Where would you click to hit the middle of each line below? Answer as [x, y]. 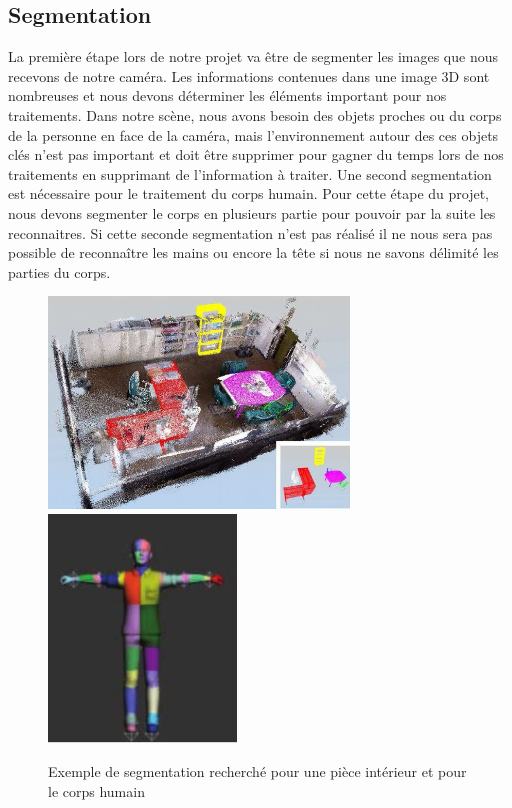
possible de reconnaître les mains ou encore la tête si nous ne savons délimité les [253, 252]
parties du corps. [59, 271]
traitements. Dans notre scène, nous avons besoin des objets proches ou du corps [255, 114]
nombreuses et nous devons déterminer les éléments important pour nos [227, 95]
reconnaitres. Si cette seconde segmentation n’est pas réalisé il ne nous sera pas [250, 232]
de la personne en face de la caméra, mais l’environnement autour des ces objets [253, 134]
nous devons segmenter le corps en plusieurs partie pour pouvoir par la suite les [252, 212]
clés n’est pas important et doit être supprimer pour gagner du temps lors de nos [256, 154]
